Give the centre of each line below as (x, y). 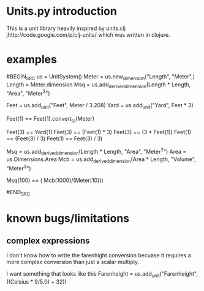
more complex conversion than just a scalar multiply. (73, 262)
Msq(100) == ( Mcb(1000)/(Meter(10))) (55, 180)
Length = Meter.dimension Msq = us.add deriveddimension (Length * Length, (99, 85)
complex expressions (48, 241)
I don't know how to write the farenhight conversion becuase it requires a (99, 255)
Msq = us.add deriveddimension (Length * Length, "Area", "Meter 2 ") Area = (96, 152)
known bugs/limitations (68, 218)
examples (32, 60)
